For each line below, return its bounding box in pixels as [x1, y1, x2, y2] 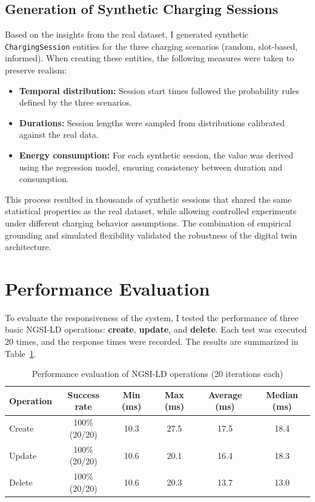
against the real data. [19, 128, 99, 141]
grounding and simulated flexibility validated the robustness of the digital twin [5, 228, 297, 241]
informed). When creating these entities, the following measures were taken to [5, 52, 294, 64]
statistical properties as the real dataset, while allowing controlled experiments [5, 205, 297, 217]
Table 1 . [5, 347, 36, 359]
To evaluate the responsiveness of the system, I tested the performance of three [5, 311, 299, 324]
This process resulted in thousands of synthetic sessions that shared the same [5, 192, 292, 205]
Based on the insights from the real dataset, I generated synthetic [5, 28, 248, 41]
